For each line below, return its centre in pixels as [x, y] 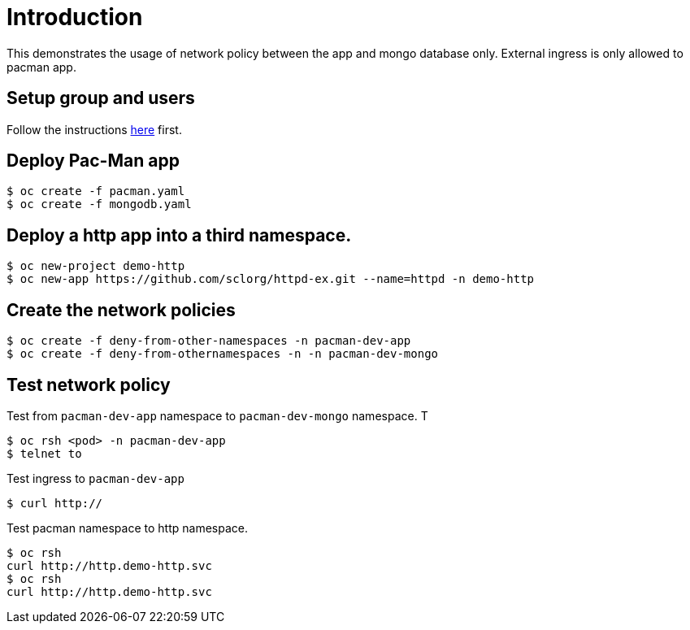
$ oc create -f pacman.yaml [96, 191]
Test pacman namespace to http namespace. [127, 528]
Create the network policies [121, 310]
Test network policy [89, 385]
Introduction [75, 17]
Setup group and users [101, 98]
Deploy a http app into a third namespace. [179, 235]
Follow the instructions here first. [94, 129]
